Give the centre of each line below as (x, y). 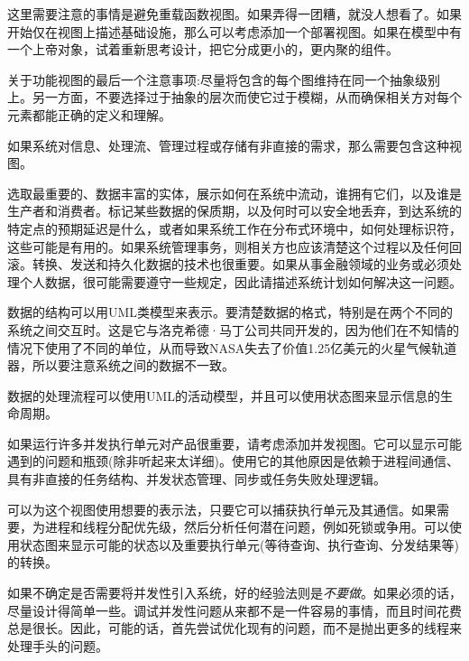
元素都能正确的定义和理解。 (89, 114)
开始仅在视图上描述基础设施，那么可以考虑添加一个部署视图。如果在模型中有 (234, 31)
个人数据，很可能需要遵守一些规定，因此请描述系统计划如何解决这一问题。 (240, 281)
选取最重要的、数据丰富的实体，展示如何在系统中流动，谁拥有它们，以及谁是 (234, 193)
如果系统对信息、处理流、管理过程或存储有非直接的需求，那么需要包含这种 (228, 145)
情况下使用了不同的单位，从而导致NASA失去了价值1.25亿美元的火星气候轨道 (232, 347)
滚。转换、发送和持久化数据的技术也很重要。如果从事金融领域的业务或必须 (228, 264)
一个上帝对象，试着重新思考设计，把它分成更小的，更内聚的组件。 (203, 49)
